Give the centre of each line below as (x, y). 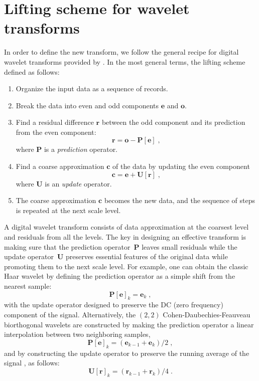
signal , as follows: (32, 363)
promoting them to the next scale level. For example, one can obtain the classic (126, 266)
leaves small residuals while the (189, 246)
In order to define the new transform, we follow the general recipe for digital (121, 52)
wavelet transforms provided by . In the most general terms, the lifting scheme (125, 61)
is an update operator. (78, 183)
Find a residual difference (55, 122)
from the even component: (56, 132)
